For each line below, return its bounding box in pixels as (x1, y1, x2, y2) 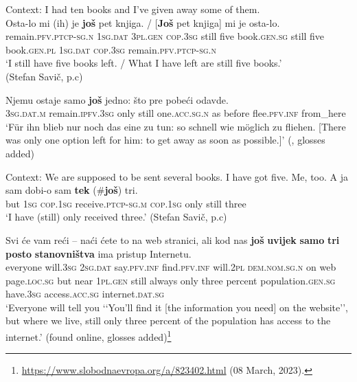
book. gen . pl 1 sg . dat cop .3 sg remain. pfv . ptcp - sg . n (5, 42, 216, 56)
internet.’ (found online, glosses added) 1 (5, 328, 172, 344)
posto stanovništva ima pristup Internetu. (5, 246, 192, 260)
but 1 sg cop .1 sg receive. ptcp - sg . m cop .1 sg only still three (5, 196, 246, 210)
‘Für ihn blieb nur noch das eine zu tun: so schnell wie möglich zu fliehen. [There (5, 119, 346, 133)
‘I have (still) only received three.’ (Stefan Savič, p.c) (5, 210, 227, 224)
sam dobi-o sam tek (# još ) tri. (5, 183, 138, 197)
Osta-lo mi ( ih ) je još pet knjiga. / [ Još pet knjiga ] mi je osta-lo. (5, 15, 280, 30)
